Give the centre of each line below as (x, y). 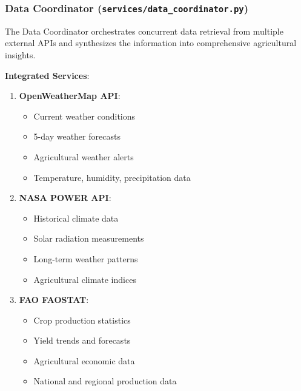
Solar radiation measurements (89, 238)
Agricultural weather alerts (84, 156)
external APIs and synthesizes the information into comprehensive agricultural (151, 43)
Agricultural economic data (84, 360)
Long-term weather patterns (86, 258)
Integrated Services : (47, 75)
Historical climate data (76, 218)
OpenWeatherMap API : (70, 96)
